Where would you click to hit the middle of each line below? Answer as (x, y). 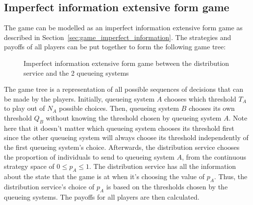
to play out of (25, 108)
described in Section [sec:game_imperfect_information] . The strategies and (118, 37)
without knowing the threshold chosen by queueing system (134, 117)
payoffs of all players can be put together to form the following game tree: (115, 47)
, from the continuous (214, 156)
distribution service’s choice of (49, 186)
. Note (238, 117)
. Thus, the (231, 176)
